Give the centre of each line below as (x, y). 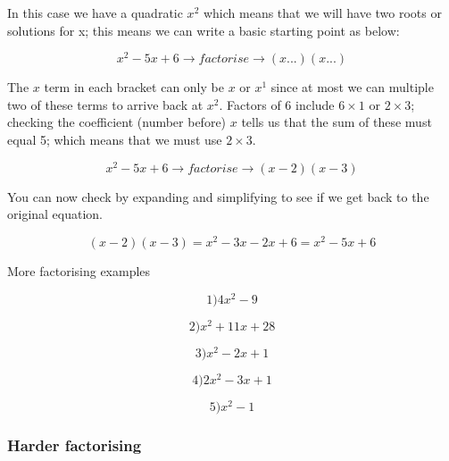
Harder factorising (75, 444)
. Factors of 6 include (277, 104)
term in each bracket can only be (134, 87)
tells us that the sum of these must (337, 122)
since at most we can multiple (352, 87)
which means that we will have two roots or (322, 13)
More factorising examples (79, 270)
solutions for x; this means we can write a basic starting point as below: (204, 30)
